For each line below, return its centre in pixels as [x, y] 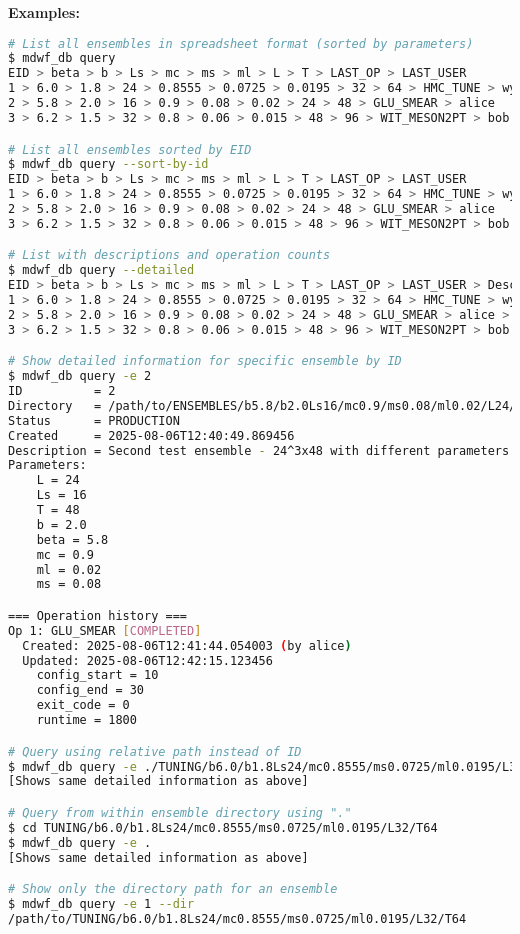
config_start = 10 [97, 675]
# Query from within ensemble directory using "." [180, 812]
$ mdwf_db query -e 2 [80, 376]
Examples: [44, 12]
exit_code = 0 [83, 705]
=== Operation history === [97, 615]
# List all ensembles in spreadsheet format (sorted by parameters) [241, 43]
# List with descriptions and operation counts [169, 255]
